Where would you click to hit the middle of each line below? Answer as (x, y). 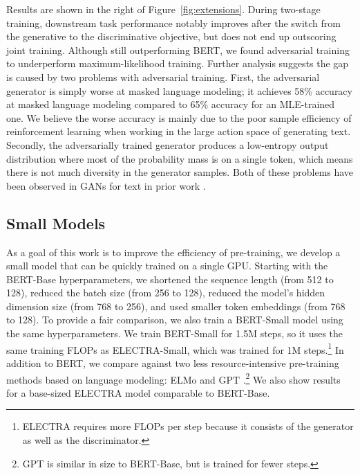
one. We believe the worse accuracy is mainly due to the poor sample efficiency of (179, 117)
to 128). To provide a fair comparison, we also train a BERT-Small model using (175, 320)
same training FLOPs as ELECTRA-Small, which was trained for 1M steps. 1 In (175, 348)
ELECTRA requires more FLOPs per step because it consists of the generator (188, 426)
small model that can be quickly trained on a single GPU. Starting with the (167, 266)
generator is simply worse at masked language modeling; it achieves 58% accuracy (179, 90)
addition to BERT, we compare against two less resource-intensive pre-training (173, 362)
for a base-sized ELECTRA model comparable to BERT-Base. (138, 392)
